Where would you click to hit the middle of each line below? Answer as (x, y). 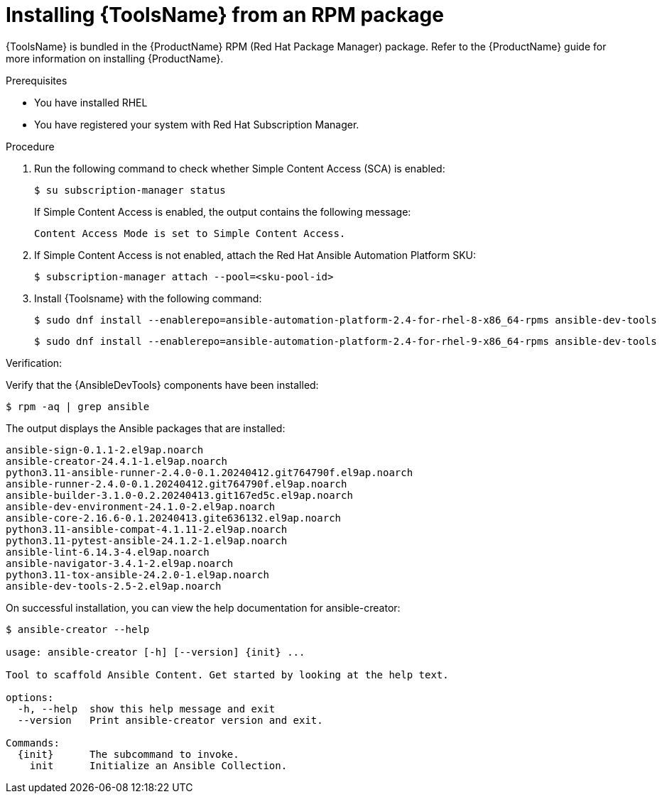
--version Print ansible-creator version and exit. (170, 720)
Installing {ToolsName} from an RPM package (225, 15)
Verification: (34, 363)
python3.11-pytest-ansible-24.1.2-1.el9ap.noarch (147, 540)
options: (30, 697)
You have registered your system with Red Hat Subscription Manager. (197, 124)
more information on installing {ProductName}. (115, 58)
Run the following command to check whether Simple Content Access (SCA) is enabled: (240, 168)
